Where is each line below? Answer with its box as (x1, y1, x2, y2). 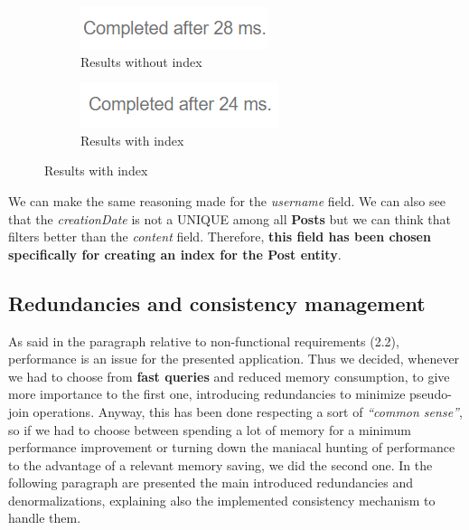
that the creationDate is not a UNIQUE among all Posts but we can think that (8, 209, 452, 228)
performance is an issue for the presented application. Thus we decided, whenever (8, 349, 460, 368)
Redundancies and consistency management (8, 289, 426, 317)
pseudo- (409, 384, 452, 403)
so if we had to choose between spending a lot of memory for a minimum (8, 420, 411, 439)
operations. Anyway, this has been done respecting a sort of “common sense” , (33, 402, 463, 421)
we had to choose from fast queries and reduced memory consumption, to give (8, 366, 450, 385)
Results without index (80, 52, 202, 71)
